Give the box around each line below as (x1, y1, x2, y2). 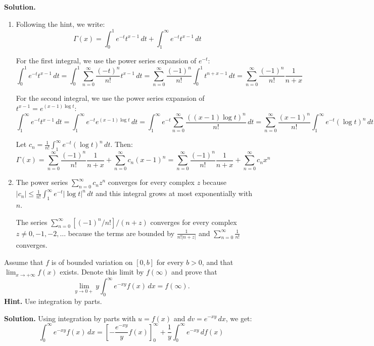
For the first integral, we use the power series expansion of (16, 55, 197, 66)
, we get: (225, 313, 252, 323)
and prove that (171, 266, 217, 277)
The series (16, 216, 48, 227)
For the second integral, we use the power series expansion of (16, 92, 205, 103)
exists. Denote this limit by (60, 266, 144, 277)
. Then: (110, 139, 133, 149)
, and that (202, 256, 233, 267)
